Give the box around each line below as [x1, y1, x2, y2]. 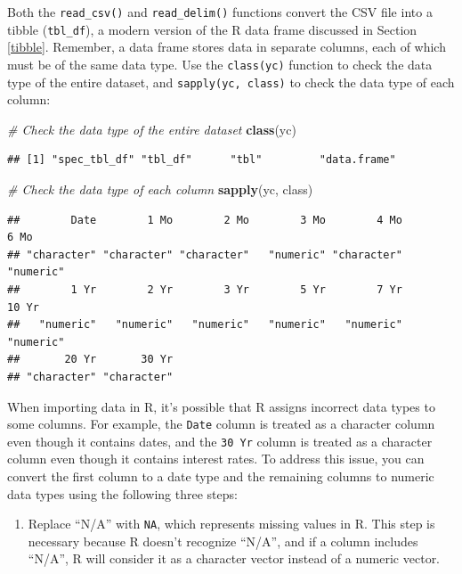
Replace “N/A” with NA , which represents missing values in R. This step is [28, 514, 435, 533]
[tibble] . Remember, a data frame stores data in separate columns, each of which [7, 37, 446, 56]
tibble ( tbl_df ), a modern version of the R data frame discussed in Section [7, 20, 417, 38]
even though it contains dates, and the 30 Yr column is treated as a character [7, 431, 433, 450]
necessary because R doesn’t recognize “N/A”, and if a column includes [28, 531, 418, 550]
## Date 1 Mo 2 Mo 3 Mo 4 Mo [7, 213, 402, 226]
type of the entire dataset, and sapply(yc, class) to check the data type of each [7, 72, 455, 91]
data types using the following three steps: [7, 484, 238, 503]
